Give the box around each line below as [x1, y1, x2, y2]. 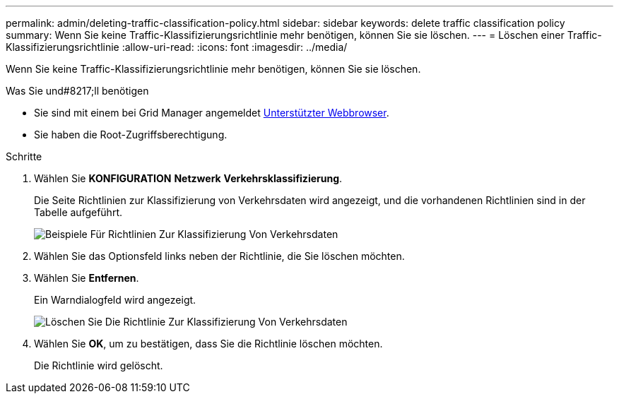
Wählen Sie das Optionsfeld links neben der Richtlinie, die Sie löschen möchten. [34, 250, 405, 262]
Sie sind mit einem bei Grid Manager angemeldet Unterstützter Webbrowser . [34, 107, 389, 119]
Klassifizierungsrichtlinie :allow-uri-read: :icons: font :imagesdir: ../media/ [6, 41, 348, 53]
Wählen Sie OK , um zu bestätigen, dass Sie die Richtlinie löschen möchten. [34, 338, 383, 350]
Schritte [6, 150, 42, 162]
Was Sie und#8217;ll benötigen [6, 85, 149, 97]
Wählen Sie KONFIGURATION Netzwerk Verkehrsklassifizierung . [34, 172, 343, 184]
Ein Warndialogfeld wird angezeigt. [34, 294, 196, 306]
